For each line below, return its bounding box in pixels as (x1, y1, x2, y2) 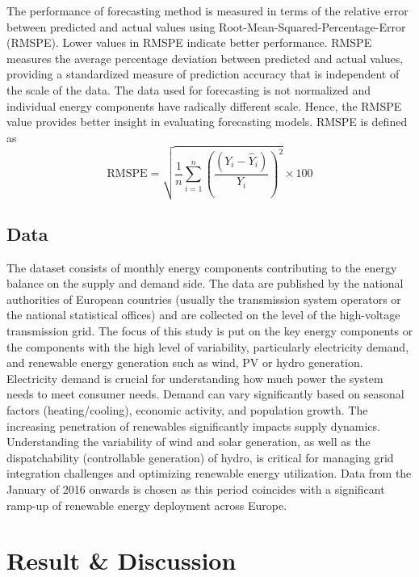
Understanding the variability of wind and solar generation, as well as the (6, 433, 371, 450)
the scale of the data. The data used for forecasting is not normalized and (6, 81, 371, 98)
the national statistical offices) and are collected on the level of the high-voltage (6, 306, 400, 323)
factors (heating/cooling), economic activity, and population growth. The (6, 402, 368, 418)
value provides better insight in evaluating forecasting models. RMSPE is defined (6, 113, 408, 130)
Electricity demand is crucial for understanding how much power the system (6, 369, 383, 386)
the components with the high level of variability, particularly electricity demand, (6, 338, 409, 355)
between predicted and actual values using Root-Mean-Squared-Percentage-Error (6, 18, 406, 35)
